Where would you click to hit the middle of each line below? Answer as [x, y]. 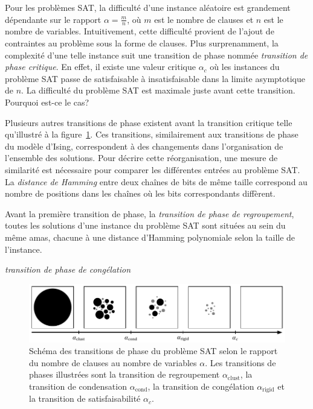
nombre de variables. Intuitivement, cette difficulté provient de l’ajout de [140, 31]
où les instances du [245, 67]
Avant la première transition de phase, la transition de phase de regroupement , [150, 213]
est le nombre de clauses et [204, 19]
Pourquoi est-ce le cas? [47, 102]
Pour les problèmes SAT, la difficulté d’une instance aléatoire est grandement [148, 7]
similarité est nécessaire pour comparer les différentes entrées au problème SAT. [153, 169]
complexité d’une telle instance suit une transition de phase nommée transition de [156, 55]
